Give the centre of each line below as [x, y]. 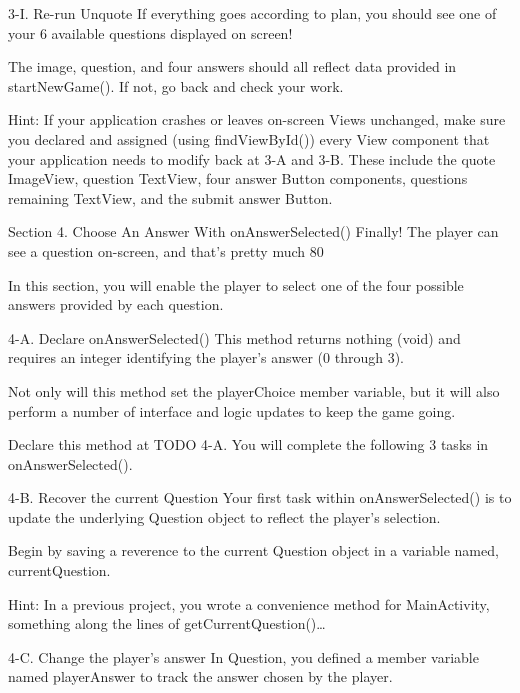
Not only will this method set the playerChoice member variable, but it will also [254, 390]
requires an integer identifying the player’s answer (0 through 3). [206, 357]
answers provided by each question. [116, 304]
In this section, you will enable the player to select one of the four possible [236, 284]
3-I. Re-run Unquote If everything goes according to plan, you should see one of [252, 13]
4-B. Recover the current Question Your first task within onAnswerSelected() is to [260, 497]
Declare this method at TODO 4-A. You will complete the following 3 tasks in [248, 444]
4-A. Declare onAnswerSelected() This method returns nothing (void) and [234, 337]
